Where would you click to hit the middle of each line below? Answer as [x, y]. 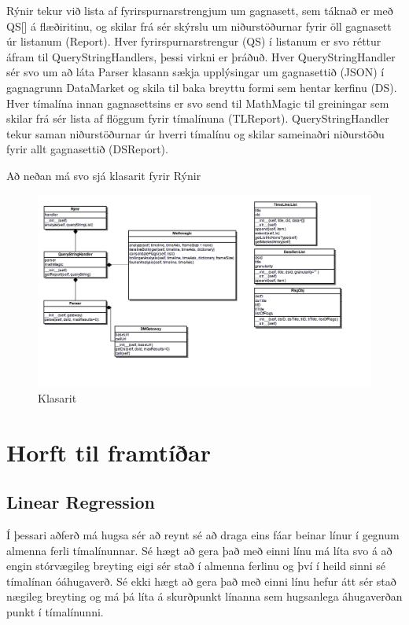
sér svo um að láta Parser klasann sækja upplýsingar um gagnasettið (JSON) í [195, 72]
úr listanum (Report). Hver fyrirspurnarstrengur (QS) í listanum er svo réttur [194, 41]
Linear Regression [81, 502]
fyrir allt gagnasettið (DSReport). [87, 149]
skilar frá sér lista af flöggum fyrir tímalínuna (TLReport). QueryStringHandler [198, 118]
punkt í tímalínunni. [55, 611]
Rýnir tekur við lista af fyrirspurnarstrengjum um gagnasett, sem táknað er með [200, 10]
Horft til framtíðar [109, 452]
